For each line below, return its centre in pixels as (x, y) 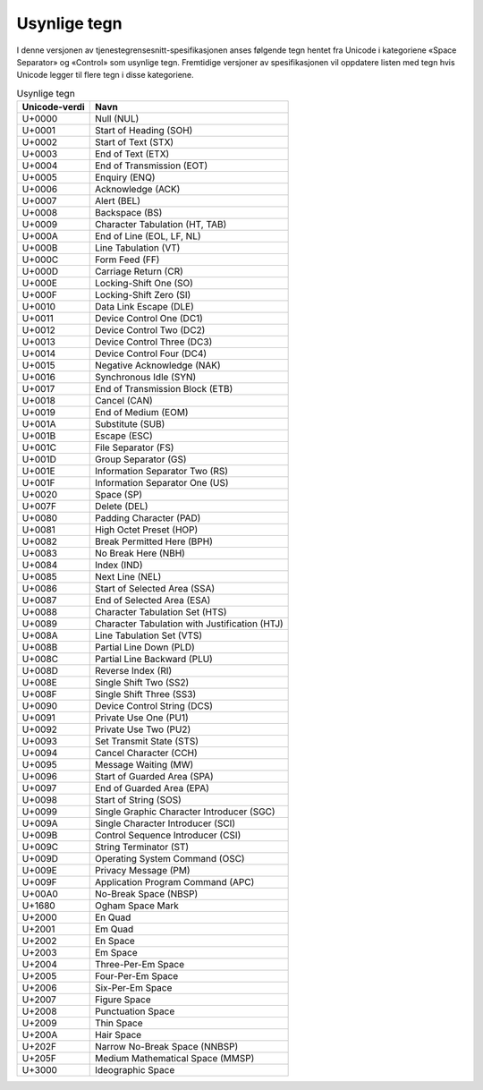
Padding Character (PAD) (148, 518)
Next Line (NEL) (128, 577)
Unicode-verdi (53, 107)
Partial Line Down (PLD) (145, 647)
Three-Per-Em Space (140, 965)
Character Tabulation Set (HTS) (161, 612)
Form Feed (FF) (127, 260)
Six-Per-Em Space (133, 988)
